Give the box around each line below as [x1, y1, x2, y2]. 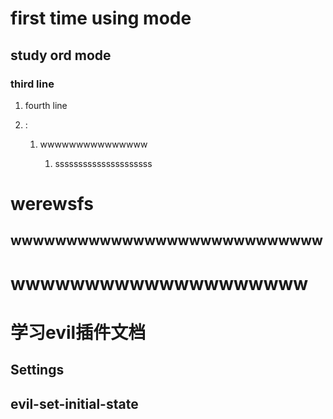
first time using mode [10, 7, 192, 30]
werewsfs [10, 193, 94, 216]
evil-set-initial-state [10, 395, 139, 412]
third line [10, 77, 55, 91]
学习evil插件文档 [10, 321, 147, 344]
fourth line [24, 99, 68, 111]
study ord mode [10, 47, 112, 64]
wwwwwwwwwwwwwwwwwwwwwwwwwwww [10, 232, 323, 249]
